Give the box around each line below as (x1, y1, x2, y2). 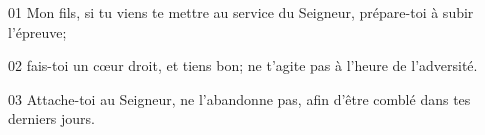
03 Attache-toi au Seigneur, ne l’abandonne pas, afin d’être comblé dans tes (8, 88, 471, 109)
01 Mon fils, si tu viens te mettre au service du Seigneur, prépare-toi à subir (8, 2, 474, 22)
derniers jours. (8, 108, 96, 129)
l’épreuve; (8, 21, 67, 42)
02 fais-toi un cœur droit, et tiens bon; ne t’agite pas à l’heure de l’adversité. (8, 55, 478, 76)
